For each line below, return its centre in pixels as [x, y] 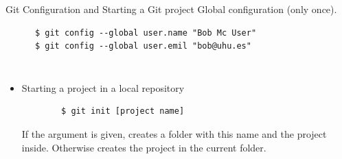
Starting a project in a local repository [103, 87]
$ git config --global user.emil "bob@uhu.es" [143, 46]
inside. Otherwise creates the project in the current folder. [144, 147]
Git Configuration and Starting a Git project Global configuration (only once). [171, 9]
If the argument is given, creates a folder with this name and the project [174, 133]
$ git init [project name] [123, 111]
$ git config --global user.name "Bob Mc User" [146, 33]
